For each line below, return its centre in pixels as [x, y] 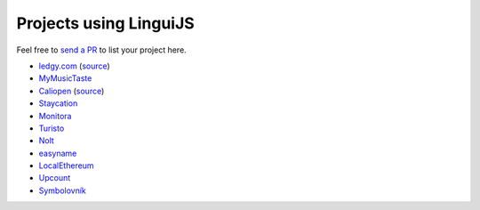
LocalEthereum [66, 166]
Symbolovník [62, 190]
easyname [58, 153]
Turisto [52, 128]
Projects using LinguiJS [105, 23]
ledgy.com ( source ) [74, 66]
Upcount [55, 178]
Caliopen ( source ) [72, 91]
